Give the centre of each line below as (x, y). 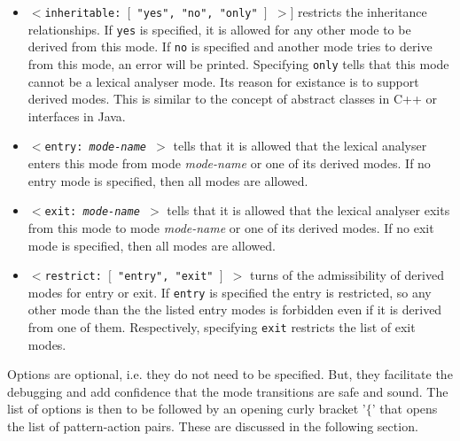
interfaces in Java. (77, 116)
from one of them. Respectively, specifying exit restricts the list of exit (222, 327)
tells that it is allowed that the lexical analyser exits (308, 210)
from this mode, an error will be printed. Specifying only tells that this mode (238, 63)
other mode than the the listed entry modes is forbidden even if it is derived (235, 309)
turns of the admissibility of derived (347, 275)
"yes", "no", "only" (197, 13)
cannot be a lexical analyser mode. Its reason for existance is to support (223, 81)
